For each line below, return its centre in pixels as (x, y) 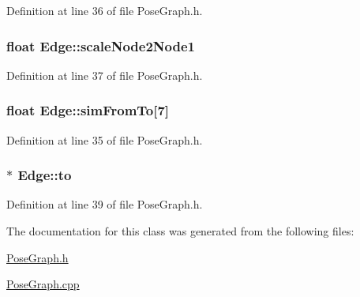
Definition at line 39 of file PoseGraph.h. (105, 204)
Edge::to (45, 175)
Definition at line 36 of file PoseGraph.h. (105, 10)
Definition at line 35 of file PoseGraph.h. (105, 139)
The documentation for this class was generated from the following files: (180, 231)
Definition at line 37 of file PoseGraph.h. (105, 75)
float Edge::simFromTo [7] (88, 110)
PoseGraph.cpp (43, 284)
